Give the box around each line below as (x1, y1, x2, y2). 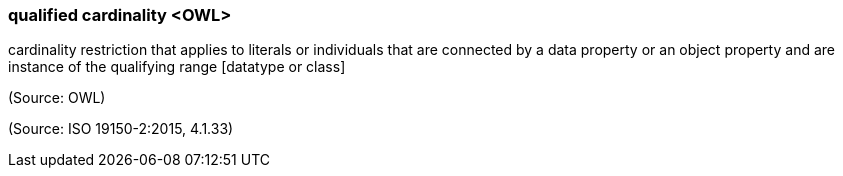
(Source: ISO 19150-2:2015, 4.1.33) (8, 120, 234, 138)
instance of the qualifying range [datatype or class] (8, 58, 346, 76)
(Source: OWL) (8, 89, 106, 107)
